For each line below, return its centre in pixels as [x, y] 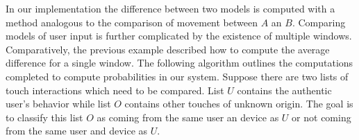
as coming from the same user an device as [188, 117]
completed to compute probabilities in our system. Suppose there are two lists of [177, 76]
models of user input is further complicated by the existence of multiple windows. [179, 36]
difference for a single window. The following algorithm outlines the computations [179, 63]
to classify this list [44, 117]
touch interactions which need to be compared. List [115, 90]
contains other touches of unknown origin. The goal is [239, 104]
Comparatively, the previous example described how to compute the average [168, 49]
